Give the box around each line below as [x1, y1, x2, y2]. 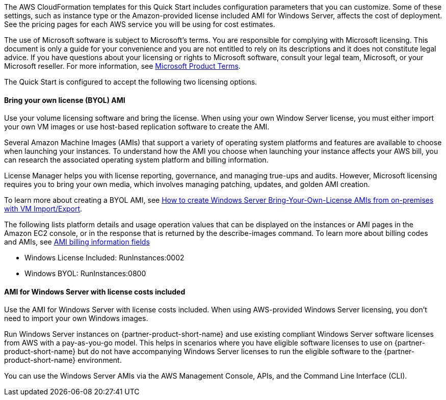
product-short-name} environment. [4, 356, 122, 365]
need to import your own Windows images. [4, 314, 148, 323]
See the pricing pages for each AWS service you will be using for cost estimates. [4, 20, 275, 29]
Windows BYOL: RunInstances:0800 [24, 269, 146, 278]
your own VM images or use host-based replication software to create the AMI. [4, 122, 270, 131]
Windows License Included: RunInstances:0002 [24, 253, 185, 262]
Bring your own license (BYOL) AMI [4, 95, 125, 104]
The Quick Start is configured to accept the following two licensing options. [4, 77, 257, 86]
